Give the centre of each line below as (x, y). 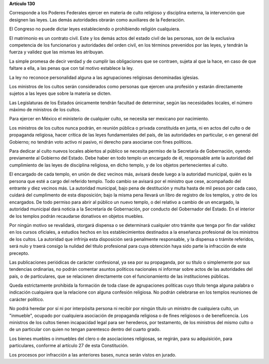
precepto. (19, 253)
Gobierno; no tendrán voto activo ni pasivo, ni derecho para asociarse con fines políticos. (101, 142)
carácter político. (27, 299)
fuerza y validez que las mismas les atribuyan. (57, 52)
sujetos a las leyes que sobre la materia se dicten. (60, 93)
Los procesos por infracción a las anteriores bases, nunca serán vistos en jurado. (93, 355)
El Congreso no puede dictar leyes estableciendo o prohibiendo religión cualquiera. (95, 29)
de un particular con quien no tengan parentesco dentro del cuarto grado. (85, 330)
